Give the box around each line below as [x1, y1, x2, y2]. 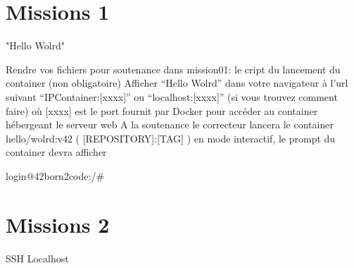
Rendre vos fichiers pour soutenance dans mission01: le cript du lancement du [6, 61, 341, 76]
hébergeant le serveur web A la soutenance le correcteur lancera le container [6, 117, 334, 132]
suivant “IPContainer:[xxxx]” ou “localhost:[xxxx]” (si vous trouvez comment [6, 89, 338, 104]
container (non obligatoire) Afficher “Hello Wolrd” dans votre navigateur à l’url [6, 75, 348, 90]
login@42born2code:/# [6, 168, 105, 183]
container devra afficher [6, 145, 107, 159]
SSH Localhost [6, 250, 69, 265]
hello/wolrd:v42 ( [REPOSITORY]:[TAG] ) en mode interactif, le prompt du [6, 130, 336, 145]
